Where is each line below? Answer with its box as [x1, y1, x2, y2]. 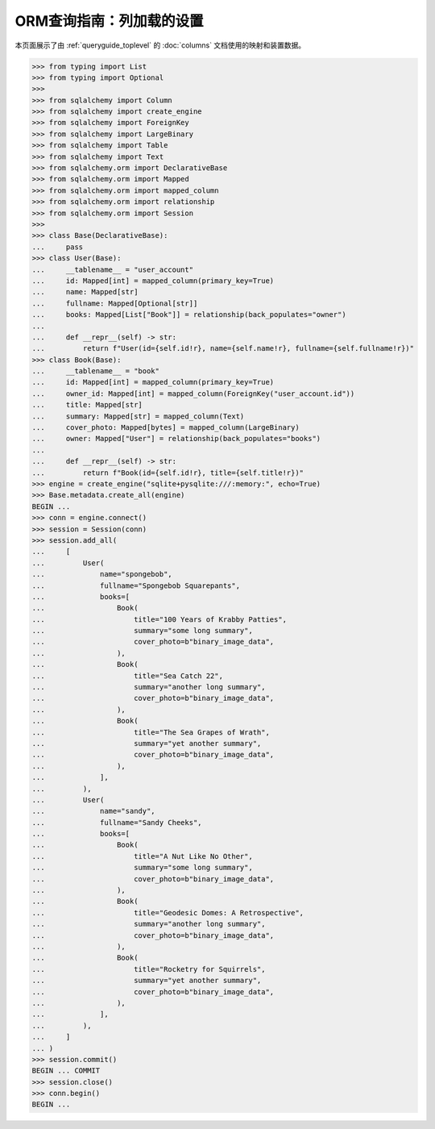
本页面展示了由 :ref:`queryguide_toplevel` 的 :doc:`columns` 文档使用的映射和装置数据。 [14, 40, 306, 50]
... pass [31, 242, 84, 252]
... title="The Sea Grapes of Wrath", [31, 727, 270, 737]
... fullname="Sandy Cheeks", [31, 818, 202, 827]
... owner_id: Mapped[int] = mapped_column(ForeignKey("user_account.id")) [31, 389, 355, 398]
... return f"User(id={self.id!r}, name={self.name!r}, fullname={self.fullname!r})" [31, 344, 415, 353]
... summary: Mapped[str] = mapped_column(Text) [31, 411, 245, 421]
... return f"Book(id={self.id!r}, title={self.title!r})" [31, 468, 304, 477]
